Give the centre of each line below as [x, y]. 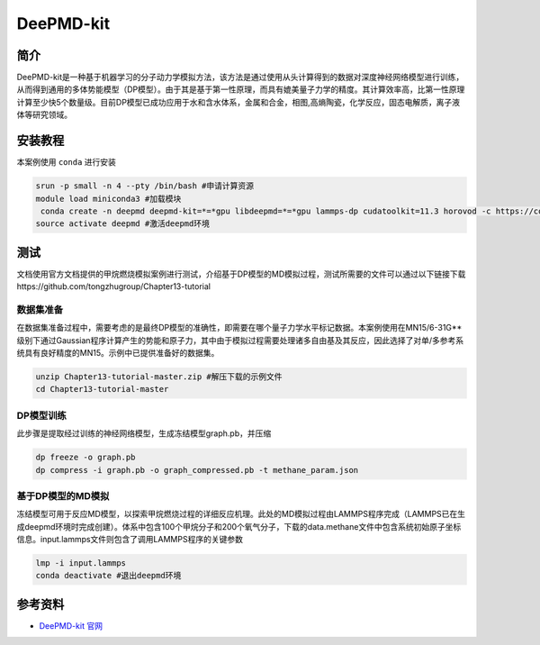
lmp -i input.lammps [81, 563]
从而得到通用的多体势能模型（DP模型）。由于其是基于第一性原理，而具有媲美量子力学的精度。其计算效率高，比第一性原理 [241, 89]
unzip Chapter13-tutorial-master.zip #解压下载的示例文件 [159, 377]
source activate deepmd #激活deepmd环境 [123, 224]
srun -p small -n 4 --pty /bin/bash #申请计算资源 [145, 186]
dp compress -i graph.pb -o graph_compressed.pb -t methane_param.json [197, 470]
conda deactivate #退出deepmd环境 [108, 576]
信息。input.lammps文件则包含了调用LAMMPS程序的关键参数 [130, 540]
